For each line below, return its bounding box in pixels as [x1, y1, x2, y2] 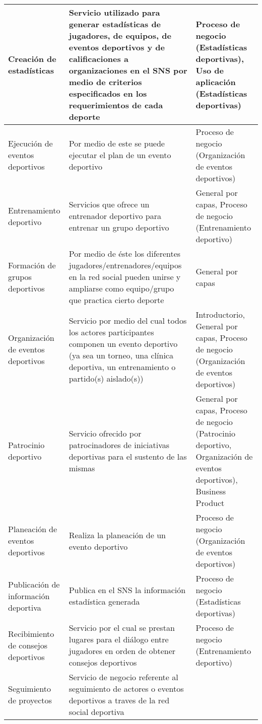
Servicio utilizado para [69, 7, 160, 18]
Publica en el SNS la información [69, 584, 186, 596]
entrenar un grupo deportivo [69, 222, 169, 233]
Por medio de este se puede [69, 137, 165, 149]
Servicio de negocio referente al [69, 671, 178, 683]
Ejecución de [8, 137, 53, 149]
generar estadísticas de [69, 18, 161, 30]
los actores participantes [69, 326, 154, 338]
